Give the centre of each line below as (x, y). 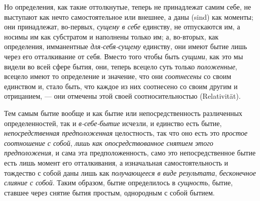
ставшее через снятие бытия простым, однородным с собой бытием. (109, 192)
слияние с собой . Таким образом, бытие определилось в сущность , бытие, (119, 183)
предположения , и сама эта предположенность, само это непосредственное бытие (130, 153)
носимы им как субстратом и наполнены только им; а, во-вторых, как (111, 36)
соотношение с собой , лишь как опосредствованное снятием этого (109, 143)
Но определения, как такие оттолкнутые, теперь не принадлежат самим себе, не (128, 7)
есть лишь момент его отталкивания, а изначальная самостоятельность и (116, 162)
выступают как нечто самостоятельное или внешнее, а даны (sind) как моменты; (129, 16)
